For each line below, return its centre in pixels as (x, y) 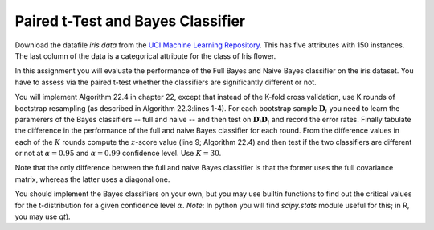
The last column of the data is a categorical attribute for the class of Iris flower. (145, 55)
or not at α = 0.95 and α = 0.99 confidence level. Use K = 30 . (118, 154)
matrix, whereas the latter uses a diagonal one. (92, 179)
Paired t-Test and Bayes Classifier (130, 21)
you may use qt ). (43, 216)
